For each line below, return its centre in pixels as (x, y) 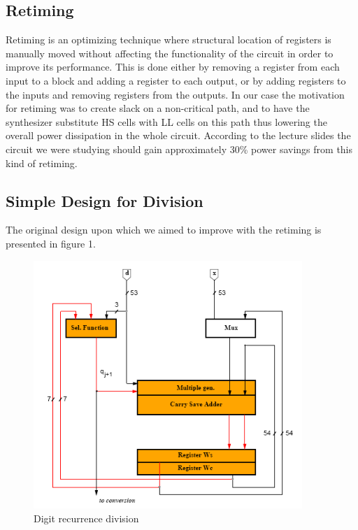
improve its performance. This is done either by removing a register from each (173, 67)
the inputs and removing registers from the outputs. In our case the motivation (175, 94)
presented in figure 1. (51, 243)
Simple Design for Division (105, 200)
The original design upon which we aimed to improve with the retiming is (164, 230)
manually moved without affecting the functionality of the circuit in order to (170, 53)
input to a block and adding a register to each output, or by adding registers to (176, 80)
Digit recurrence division (86, 518)
